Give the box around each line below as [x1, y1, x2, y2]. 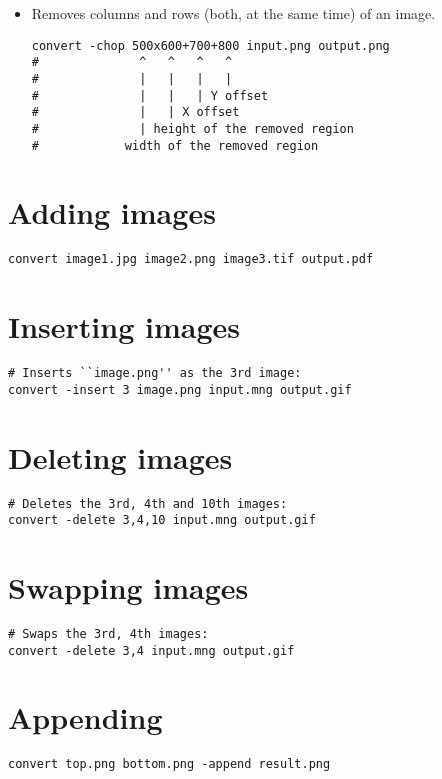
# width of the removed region [31, 138, 319, 153]
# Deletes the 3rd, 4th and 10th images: [8, 496, 288, 511]
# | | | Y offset [31, 88, 269, 103]
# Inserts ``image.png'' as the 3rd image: [8, 366, 302, 381]
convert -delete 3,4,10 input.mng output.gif [8, 513, 316, 528]
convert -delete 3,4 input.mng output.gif [8, 643, 295, 658]
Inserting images [8, 306, 240, 347]
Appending [8, 697, 163, 738]
